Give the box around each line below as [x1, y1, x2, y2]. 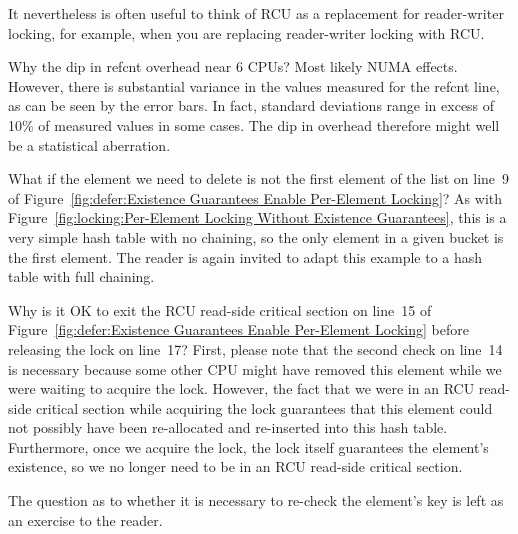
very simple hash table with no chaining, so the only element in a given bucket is [8, 226, 504, 247]
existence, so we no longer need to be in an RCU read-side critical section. [8, 456, 463, 477]
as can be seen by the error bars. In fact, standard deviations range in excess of [8, 95, 495, 116]
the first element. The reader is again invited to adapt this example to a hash [8, 246, 483, 267]
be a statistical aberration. [8, 134, 171, 155]
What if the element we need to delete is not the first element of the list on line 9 [8, 168, 510, 189]
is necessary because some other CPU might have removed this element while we [8, 358, 502, 379]
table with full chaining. [8, 266, 155, 287]
